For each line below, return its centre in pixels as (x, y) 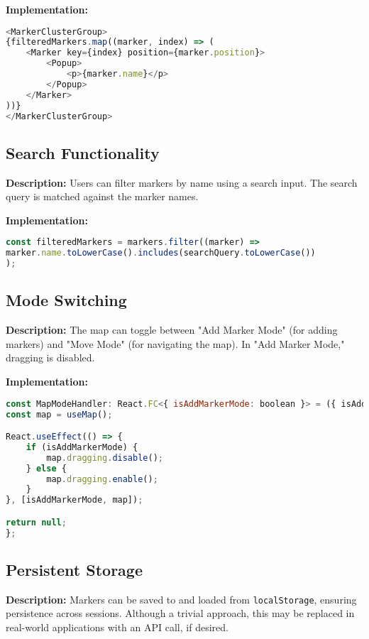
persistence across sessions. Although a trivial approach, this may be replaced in (180, 613)
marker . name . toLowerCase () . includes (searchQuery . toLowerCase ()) (161, 253)
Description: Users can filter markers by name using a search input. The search (182, 182)
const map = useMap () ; (59, 414)
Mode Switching (66, 300)
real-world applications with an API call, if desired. (117, 627)
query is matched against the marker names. (102, 196)
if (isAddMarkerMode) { (82, 447)
